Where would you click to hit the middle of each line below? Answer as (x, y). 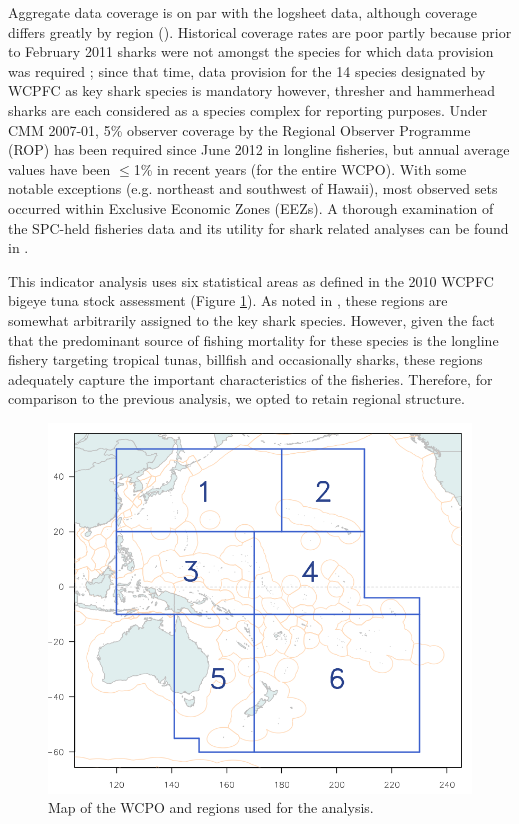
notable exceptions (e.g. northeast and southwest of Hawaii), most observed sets (253, 188)
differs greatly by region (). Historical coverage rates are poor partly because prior (260, 31)
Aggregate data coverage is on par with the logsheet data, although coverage (242, 12)
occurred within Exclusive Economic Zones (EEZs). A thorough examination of (251, 207)
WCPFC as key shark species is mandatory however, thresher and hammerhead (252, 90)
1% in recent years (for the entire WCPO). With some (300, 168)
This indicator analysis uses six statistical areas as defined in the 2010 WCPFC (251, 280)
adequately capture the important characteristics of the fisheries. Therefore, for (250, 378)
